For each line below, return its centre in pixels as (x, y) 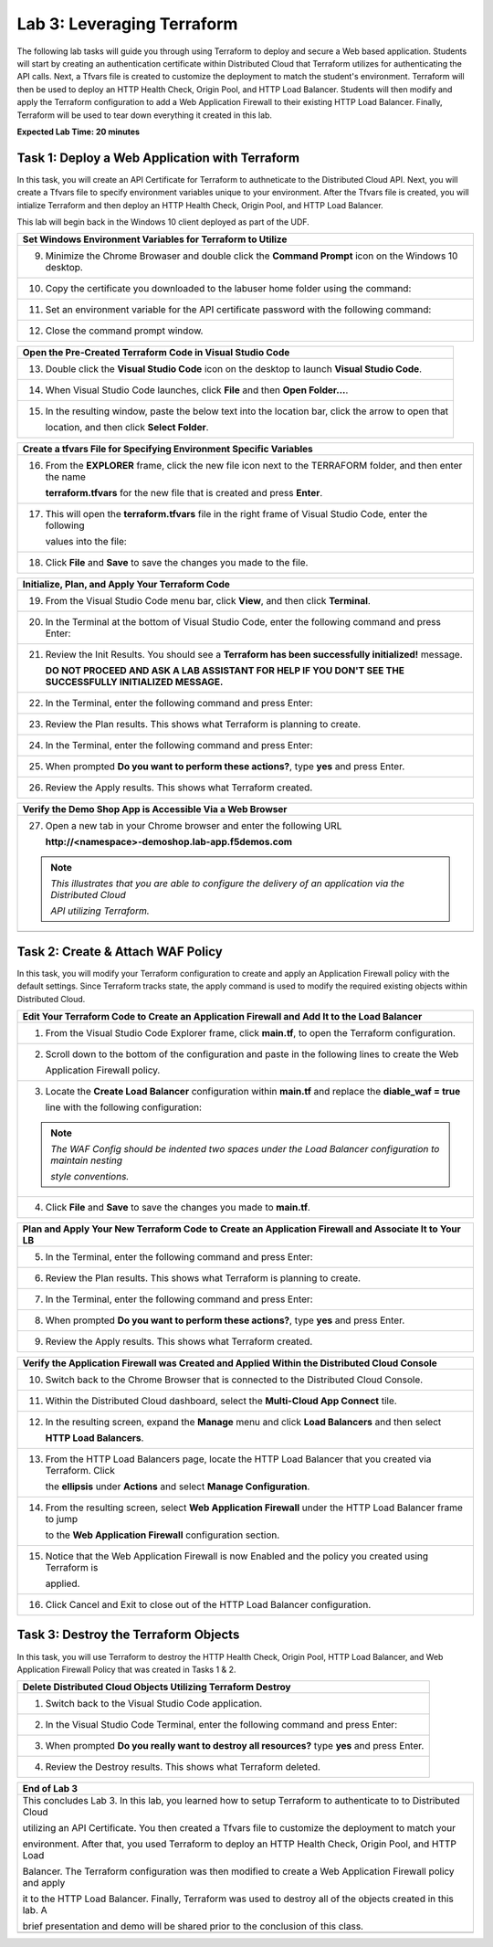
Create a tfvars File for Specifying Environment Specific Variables (168, 450)
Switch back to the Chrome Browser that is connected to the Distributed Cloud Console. (234, 1380)
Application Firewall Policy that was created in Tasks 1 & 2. (126, 1669)
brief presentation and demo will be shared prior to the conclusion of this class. (193, 1926)
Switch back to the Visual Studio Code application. (154, 1704)
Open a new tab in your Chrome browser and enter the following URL (194, 826)
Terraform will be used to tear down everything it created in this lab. (145, 115)
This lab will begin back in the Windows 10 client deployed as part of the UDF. (163, 222)
